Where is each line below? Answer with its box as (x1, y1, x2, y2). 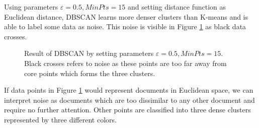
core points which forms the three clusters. (24, 68, 155, 78)
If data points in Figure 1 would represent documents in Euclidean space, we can (4, 85, 253, 95)
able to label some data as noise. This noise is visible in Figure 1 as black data (4, 21, 246, 32)
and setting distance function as (127, 2, 226, 12)
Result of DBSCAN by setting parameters (24, 48, 154, 58)
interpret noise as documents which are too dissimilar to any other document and (4, 94, 255, 105)
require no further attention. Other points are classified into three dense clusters (4, 104, 251, 115)
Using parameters (4, 2, 58, 12)
